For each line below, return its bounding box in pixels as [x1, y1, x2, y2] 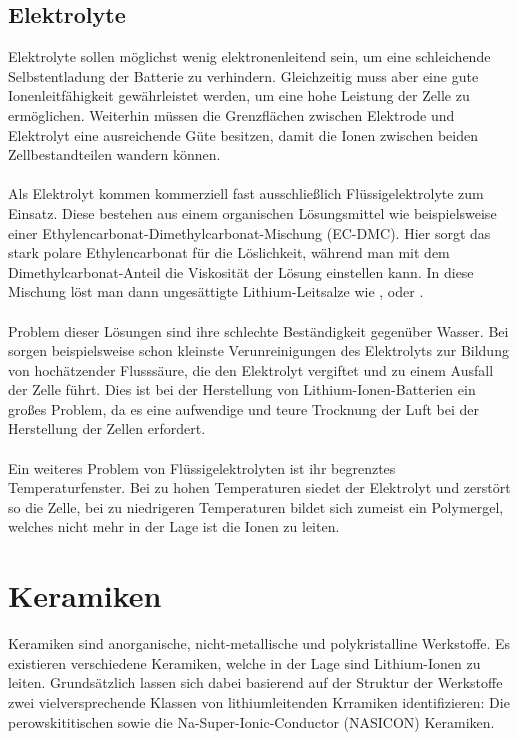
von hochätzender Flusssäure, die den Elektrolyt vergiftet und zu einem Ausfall [8, 359, 494, 380]
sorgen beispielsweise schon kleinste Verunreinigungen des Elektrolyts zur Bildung [8, 340, 509, 361]
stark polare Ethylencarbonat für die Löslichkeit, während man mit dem [8, 242, 450, 263]
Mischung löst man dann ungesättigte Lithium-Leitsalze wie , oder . [8, 281, 424, 302]
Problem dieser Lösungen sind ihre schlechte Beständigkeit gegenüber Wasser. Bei [8, 320, 509, 341]
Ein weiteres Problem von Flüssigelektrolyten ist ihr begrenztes [8, 457, 396, 478]
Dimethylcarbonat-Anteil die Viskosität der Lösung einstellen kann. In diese [8, 261, 474, 282]
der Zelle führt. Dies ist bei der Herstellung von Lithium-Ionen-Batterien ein [8, 379, 476, 400]
